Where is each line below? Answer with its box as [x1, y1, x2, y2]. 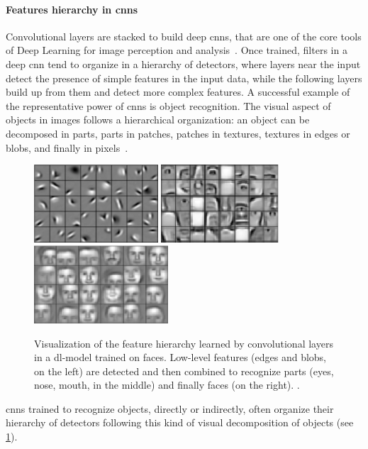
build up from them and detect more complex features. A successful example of [6, 84, 350, 99]
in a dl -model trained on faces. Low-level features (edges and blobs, [34, 350, 327, 365]
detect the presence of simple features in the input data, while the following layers [6, 70, 362, 85]
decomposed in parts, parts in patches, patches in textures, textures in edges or [6, 126, 350, 140]
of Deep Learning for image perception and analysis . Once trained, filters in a [6, 43, 347, 57]
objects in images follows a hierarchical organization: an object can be [6, 112, 310, 127]
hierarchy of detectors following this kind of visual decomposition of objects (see [6, 415, 354, 430]
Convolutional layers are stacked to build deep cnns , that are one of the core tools [6, 28, 362, 43]
